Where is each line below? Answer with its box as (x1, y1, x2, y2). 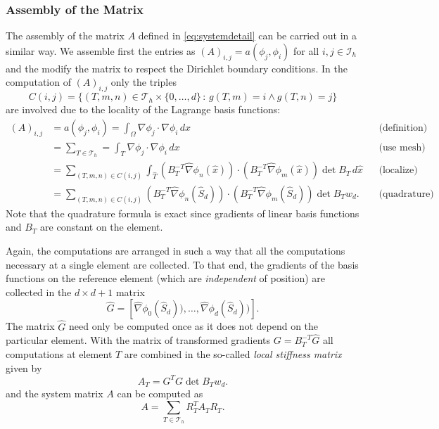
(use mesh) (378, 142, 426, 153)
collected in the (6, 284, 72, 299)
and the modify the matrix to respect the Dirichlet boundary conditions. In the (6, 60, 348, 75)
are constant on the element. (40, 219, 163, 234)
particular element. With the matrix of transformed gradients (6, 333, 271, 347)
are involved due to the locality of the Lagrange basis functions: (6, 102, 281, 117)
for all (293, 43, 319, 58)
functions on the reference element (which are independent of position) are (6, 271, 326, 286)
